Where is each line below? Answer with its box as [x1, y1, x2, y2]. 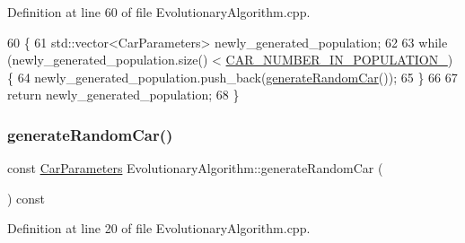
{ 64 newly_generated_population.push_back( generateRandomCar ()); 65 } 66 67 [7, 67, 458, 86]
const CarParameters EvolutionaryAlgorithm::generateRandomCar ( [7, 159, 383, 178]
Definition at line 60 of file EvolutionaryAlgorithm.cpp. [7, 3, 311, 21]
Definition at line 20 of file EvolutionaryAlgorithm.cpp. [7, 219, 311, 238]
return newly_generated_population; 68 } [7, 85, 240, 104]
